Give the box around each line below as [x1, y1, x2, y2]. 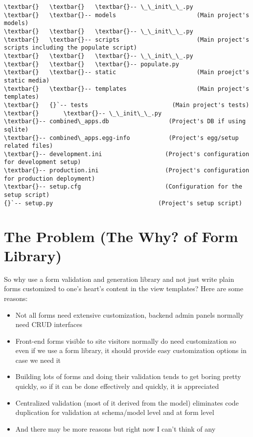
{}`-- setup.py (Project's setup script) [4, 199, 242, 207]
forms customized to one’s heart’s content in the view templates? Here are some [4, 283, 243, 294]
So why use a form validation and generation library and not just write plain [4, 273, 234, 284]
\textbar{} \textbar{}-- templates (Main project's [4, 85, 250, 92]
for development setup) [4, 159, 81, 166]
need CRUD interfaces [15, 319, 83, 329]
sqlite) [4, 126, 29, 133]
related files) [4, 142, 53, 150]
